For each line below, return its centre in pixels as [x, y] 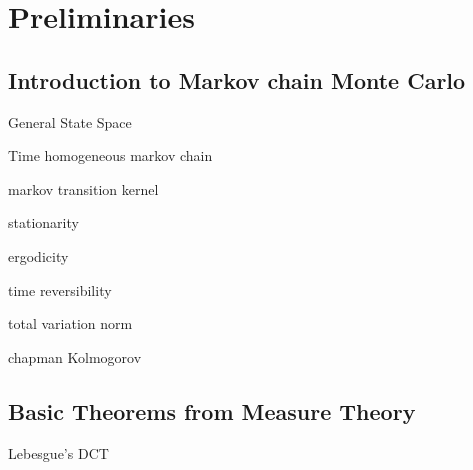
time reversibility [60, 289]
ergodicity [38, 255]
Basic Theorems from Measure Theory [212, 410]
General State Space [70, 121]
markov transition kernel [83, 188]
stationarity [43, 222]
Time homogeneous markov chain [110, 155]
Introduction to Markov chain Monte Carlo [237, 79]
